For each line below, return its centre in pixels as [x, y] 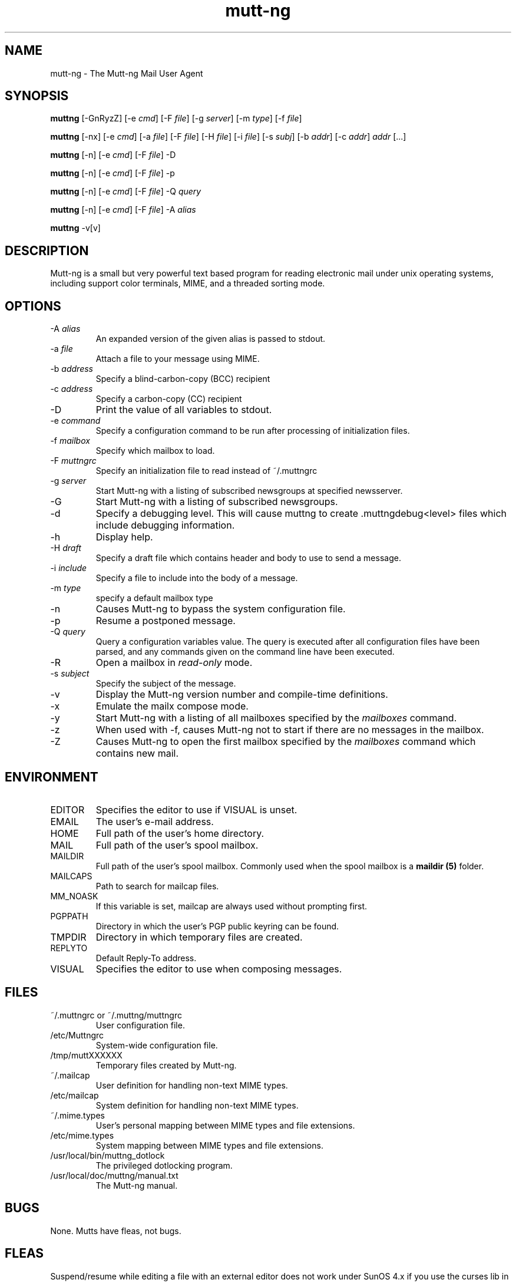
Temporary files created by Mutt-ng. [166, 1065]
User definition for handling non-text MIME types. [192, 1085]
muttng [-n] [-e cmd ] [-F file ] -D [113, 155]
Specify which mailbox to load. [155, 451]
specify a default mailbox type [154, 598]
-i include [69, 568]
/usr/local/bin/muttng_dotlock [107, 1155]
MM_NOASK [74, 896]
